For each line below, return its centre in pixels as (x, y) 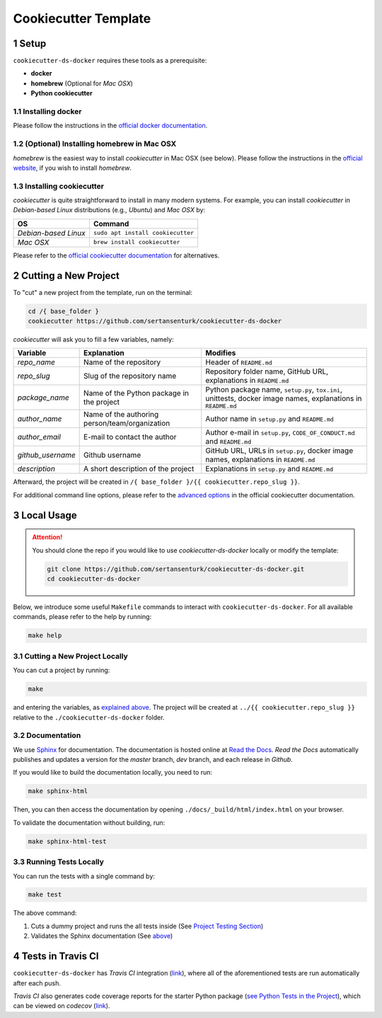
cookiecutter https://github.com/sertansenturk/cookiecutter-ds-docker (155, 321)
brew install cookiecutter (137, 242)
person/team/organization (127, 423)
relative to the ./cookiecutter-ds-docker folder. (89, 717)
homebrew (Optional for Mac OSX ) (82, 83)
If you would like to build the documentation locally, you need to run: (112, 773)
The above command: (45, 913)
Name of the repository (122, 362)
